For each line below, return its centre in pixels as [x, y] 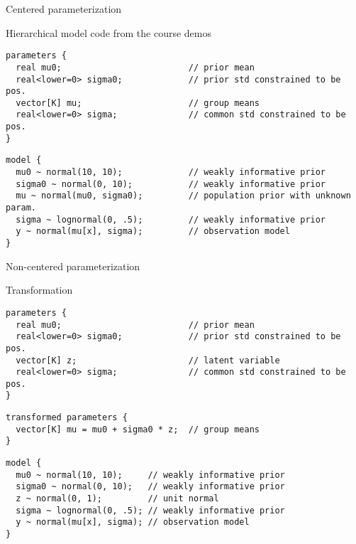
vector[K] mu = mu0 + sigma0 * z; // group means [138, 429]
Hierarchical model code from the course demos [109, 32]
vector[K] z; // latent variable [148, 360]
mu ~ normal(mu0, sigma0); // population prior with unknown [183, 196]
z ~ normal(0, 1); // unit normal [117, 499]
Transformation [39, 290]
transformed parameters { [67, 418]
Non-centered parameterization [73, 266]
